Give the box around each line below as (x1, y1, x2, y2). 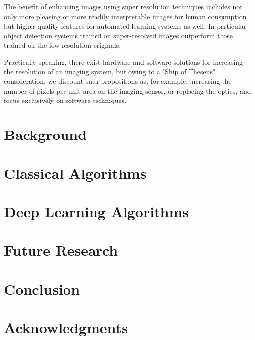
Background (4, 124, 87, 144)
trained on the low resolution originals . (4, 40, 121, 50)
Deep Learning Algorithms (4, 201, 189, 221)
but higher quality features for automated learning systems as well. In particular (4, 21, 247, 31)
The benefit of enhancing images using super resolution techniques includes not (4, 1, 243, 11)
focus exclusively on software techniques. (4, 95, 127, 105)
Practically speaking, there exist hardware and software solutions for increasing (4, 56, 243, 67)
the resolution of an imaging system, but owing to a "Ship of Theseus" (4, 66, 216, 76)
